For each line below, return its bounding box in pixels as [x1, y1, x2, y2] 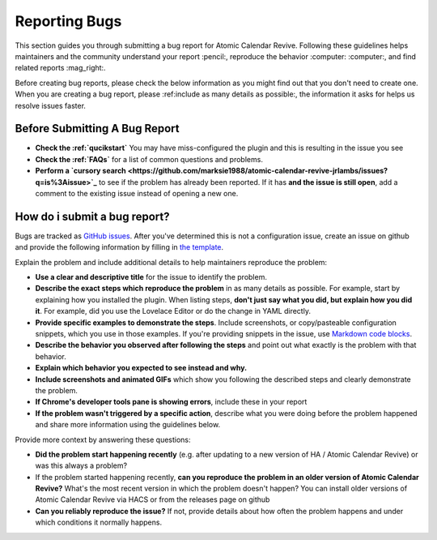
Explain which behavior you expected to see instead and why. [35, 363, 248, 373]
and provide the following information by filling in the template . [15, 242, 224, 252]
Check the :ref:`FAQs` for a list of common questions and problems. [35, 154, 263, 164]
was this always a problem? [35, 461, 128, 470]
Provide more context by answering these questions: [15, 435, 191, 444]
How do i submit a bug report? [15, 209, 170, 223]
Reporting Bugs [15, 12, 122, 30]
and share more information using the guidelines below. [35, 420, 221, 430]
